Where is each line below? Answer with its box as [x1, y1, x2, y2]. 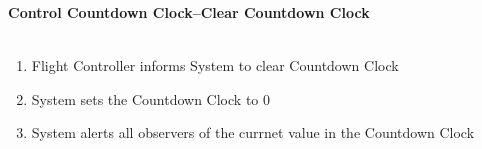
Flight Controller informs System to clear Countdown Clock [31, 55, 399, 76]
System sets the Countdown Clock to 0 [31, 88, 270, 109]
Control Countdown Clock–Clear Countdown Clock [8, 2, 370, 22]
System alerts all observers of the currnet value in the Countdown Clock [31, 122, 475, 143]
